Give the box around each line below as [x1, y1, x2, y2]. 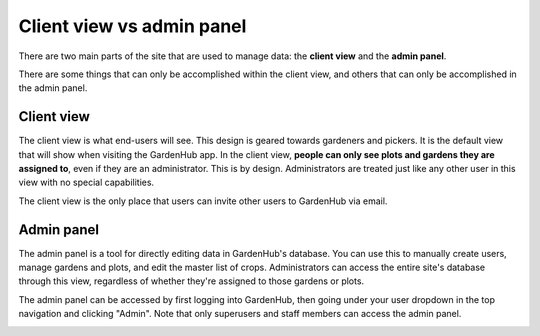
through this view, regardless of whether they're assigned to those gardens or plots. [18, 275, 365, 287]
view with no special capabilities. [18, 176, 155, 189]
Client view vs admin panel [18, 15, 247, 37]
